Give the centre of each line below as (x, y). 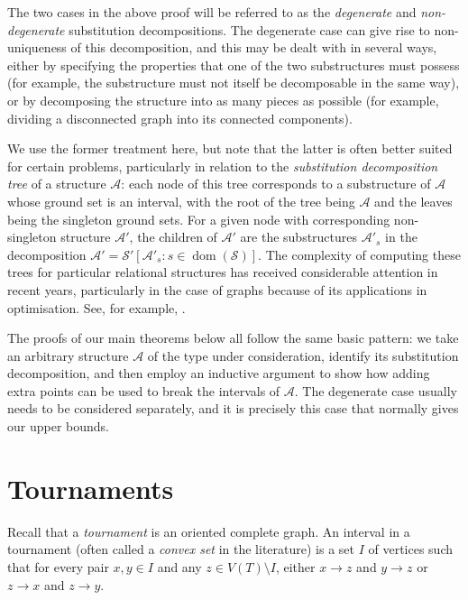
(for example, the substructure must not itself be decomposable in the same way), (234, 83)
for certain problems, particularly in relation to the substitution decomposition (223, 166)
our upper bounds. (58, 426)
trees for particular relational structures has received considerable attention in (223, 272)
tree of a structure (57, 184)
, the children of (173, 237)
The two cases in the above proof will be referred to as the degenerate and (212, 12)
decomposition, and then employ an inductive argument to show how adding (219, 373)
